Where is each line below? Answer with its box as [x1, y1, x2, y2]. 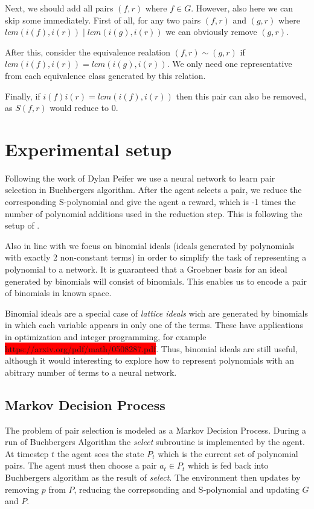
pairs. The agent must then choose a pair [5, 459, 157, 472]
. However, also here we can [191, 2, 293, 14]
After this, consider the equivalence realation [5, 45, 171, 58]
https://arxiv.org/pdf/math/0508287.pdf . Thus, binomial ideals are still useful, [5, 342, 298, 355]
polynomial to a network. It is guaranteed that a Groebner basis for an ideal [5, 263, 287, 276]
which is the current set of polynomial [158, 447, 298, 460]
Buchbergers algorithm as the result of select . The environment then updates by [5, 470, 301, 483]
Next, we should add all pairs [5, 2, 114, 14]
